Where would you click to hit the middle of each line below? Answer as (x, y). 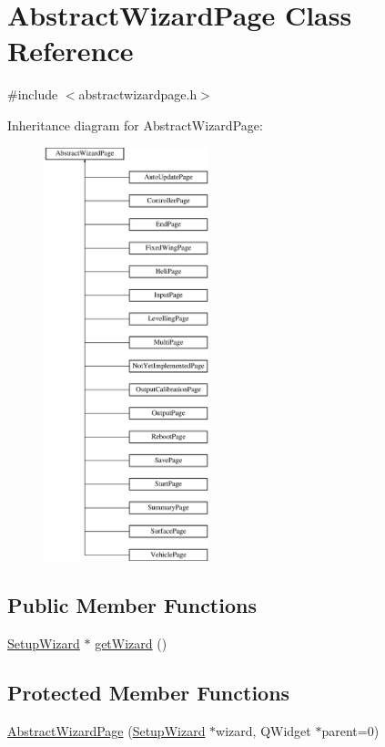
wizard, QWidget (263, 730)
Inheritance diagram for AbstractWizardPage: (135, 124)
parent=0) (350, 730)
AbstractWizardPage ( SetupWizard (106, 730)
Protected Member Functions (149, 692)
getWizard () (131, 643)
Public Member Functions (132, 605)
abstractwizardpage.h (138, 94)
